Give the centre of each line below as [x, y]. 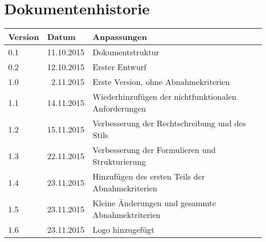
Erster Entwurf [120, 67]
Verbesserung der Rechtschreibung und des [169, 123]
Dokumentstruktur [126, 52]
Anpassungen [120, 37]
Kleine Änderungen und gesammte [154, 203]
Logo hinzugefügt [124, 230]
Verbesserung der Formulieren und [154, 150]
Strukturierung [119, 162]
